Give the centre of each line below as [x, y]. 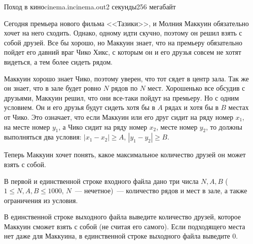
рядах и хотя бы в [192, 107]
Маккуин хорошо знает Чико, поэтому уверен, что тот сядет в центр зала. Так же [126, 78]
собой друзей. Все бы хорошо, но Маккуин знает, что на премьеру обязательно [123, 42]
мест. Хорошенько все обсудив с [196, 88]
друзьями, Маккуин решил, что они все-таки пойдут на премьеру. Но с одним [122, 97]
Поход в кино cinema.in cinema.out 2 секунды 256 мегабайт [90, 6]
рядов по [124, 88]
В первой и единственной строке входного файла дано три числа [101, 181]
